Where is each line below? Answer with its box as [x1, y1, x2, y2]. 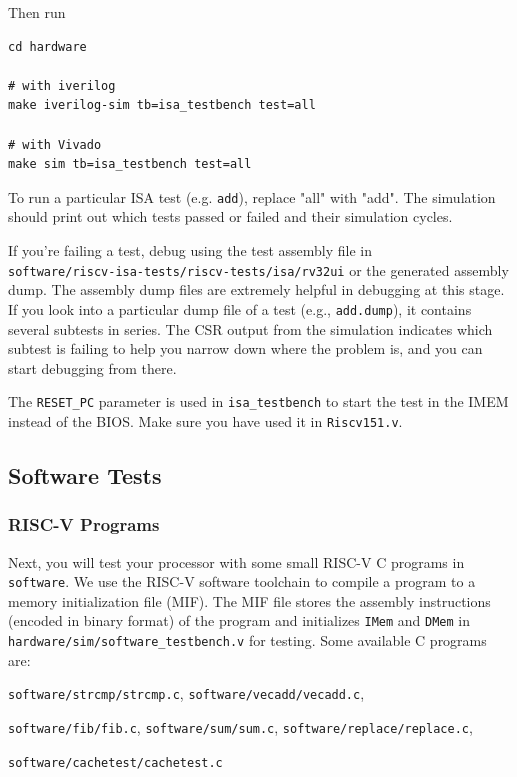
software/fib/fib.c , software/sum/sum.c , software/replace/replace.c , [8, 717, 473, 737]
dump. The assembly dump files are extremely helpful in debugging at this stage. [8, 279, 505, 300]
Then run [8, 2, 66, 22]
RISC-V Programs [8, 512, 160, 537]
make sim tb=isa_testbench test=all [8, 157, 252, 172]
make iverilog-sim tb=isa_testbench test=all [8, 98, 316, 113]
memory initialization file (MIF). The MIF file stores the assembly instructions [8, 590, 491, 611]
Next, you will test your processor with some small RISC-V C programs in [8, 551, 465, 572]
